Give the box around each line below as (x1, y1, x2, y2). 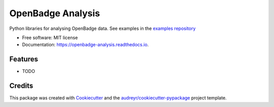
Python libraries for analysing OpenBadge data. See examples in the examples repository (9, 25, 196, 31)
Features (9, 55, 38, 63)
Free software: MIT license (22, 34, 78, 41)
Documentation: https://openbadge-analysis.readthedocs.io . (22, 42, 149, 48)
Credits (9, 82, 33, 90)
